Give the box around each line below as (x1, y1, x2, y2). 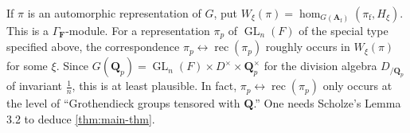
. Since (56, 57, 89, 74)
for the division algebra (264, 57, 377, 74)
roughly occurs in (265, 38, 350, 55)
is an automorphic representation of (27, 5, 201, 21)
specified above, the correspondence (6, 38, 180, 55)
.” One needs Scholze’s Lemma (253, 95, 401, 111)
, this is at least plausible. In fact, (72, 77, 237, 94)
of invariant (6, 77, 63, 94)
